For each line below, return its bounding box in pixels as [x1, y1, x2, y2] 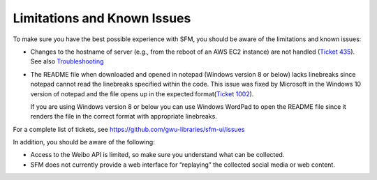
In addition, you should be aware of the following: [13, 138, 155, 147]
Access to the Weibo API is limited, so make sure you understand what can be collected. [30, 151, 285, 159]
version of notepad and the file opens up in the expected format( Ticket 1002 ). [30, 89, 254, 98]
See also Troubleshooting [30, 57, 104, 66]
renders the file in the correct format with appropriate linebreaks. [30, 112, 218, 121]
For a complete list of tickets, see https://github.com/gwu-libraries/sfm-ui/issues [13, 125, 245, 133]
